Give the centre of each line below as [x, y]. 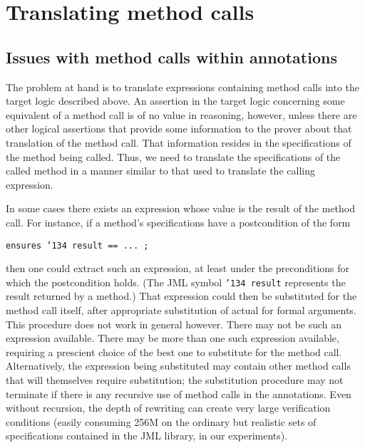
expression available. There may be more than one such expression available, [173, 338]
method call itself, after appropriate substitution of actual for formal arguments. [181, 310]
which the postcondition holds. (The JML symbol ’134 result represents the [176, 282]
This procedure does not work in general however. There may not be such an [174, 324]
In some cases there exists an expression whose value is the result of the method [181, 208]
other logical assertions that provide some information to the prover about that [179, 129]
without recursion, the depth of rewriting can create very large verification [168, 408]
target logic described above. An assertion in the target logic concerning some [175, 101]
